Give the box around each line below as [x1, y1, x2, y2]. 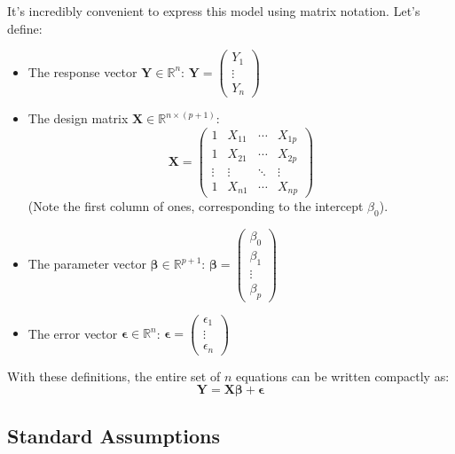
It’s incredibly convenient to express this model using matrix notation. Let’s [7, 2, 420, 20]
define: [7, 19, 43, 37]
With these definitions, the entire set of [7, 366, 221, 385]
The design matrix [27, 109, 129, 128]
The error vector [27, 324, 118, 342]
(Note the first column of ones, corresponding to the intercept [27, 197, 364, 215]
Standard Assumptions [7, 421, 220, 449]
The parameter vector [27, 254, 146, 272]
